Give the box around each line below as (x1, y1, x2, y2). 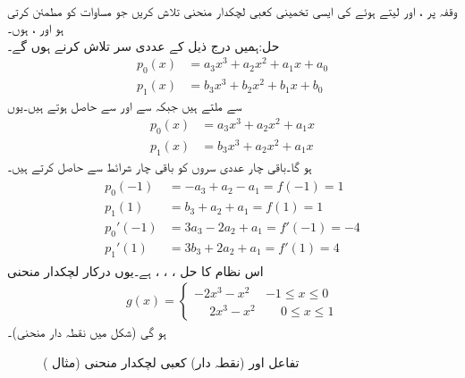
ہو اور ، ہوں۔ (7, 19, 64, 38)
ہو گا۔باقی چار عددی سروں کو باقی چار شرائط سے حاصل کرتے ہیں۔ (7, 156, 312, 175)
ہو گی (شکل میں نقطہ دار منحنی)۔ (7, 323, 166, 341)
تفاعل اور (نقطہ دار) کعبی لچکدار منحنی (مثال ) (43, 352, 300, 371)
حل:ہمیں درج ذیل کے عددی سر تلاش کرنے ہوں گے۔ (7, 36, 280, 55)
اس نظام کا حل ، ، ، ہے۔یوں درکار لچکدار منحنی (7, 261, 264, 280)
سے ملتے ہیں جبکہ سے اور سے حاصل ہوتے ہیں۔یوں (7, 97, 242, 115)
